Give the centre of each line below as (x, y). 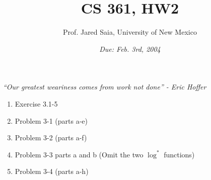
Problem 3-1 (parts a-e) (51, 120)
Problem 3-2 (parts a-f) (51, 138)
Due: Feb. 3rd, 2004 (130, 49)
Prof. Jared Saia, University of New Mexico (130, 32)
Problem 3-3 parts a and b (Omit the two (79, 154)
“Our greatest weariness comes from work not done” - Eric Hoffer (105, 87)
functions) (179, 154)
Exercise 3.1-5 (36, 103)
